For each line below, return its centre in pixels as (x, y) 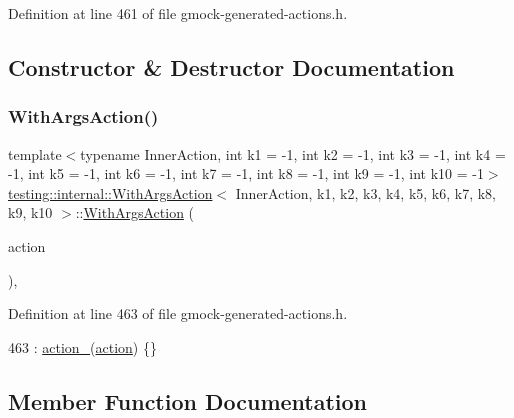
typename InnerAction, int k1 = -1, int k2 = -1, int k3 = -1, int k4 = (293, 153)
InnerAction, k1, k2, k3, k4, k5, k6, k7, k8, (366, 192)
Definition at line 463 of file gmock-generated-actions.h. (178, 313)
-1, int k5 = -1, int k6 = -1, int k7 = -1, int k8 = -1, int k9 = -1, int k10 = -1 (246, 173)
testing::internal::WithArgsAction (110, 192)
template (35, 153)
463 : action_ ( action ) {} (82, 346)
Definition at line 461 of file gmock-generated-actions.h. (178, 13)
